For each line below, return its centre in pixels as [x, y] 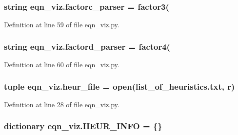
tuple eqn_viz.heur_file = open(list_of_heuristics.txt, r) [119, 86]
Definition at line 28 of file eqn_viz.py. [62, 104]
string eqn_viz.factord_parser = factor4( [87, 46]
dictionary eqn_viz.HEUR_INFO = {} [83, 126]
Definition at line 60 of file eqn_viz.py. [62, 65]
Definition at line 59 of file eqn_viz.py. [62, 25]
